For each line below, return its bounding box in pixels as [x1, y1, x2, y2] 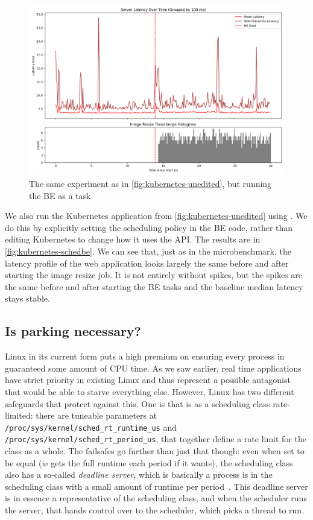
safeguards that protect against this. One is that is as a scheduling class [5, 397, 270, 410]
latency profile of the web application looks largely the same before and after [5, 256, 289, 269]
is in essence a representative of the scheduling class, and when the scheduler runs [5, 492, 307, 504]
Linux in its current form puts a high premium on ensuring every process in [5, 350, 285, 363]
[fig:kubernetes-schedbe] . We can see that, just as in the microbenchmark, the [5, 244, 291, 257]
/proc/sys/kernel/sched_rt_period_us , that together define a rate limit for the [5, 433, 306, 445]
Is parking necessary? [5, 322, 142, 340]
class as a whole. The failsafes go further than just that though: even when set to [5, 445, 305, 457]
